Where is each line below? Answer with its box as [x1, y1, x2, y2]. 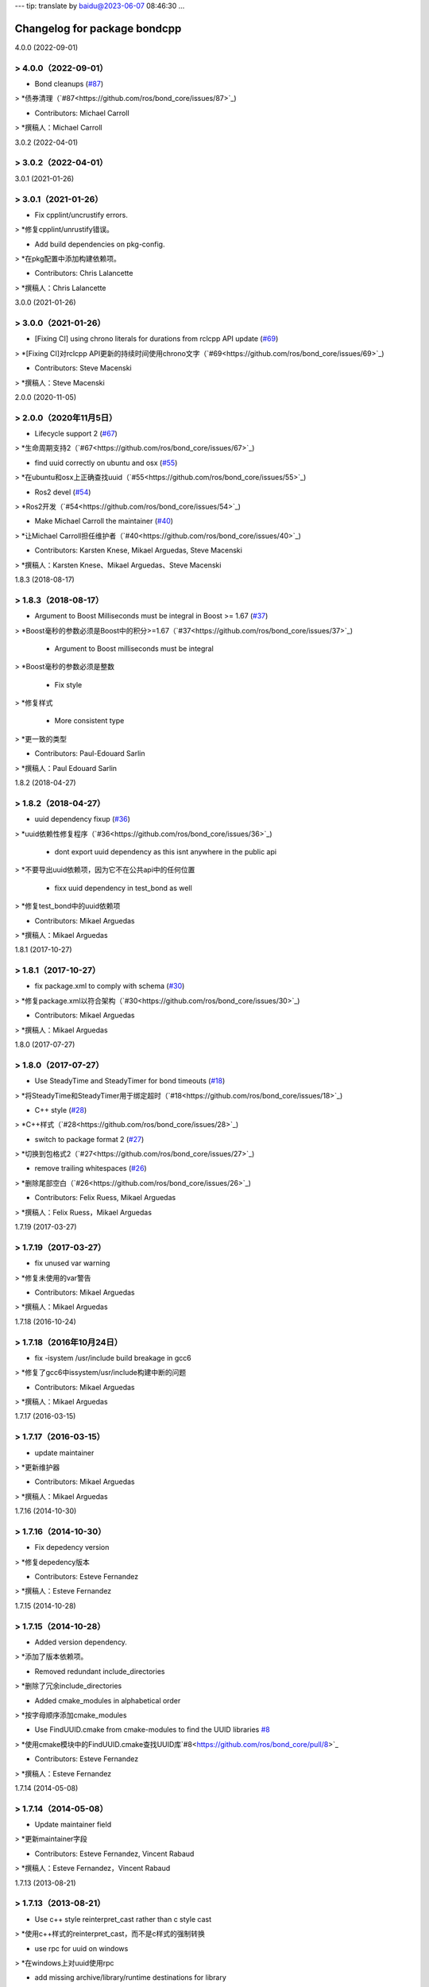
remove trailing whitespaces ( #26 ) [34, 1164, 147, 1173]
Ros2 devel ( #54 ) [34, 487, 91, 497]
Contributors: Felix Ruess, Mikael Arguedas [34, 1193, 176, 1203]
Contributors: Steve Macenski [34, 363, 133, 373]
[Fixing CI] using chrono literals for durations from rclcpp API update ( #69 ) [34, 334, 279, 343]
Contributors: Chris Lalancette [34, 269, 133, 278]
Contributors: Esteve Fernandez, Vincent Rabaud [34, 1849, 195, 1858]
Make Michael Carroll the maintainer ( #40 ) [34, 517, 174, 526]
